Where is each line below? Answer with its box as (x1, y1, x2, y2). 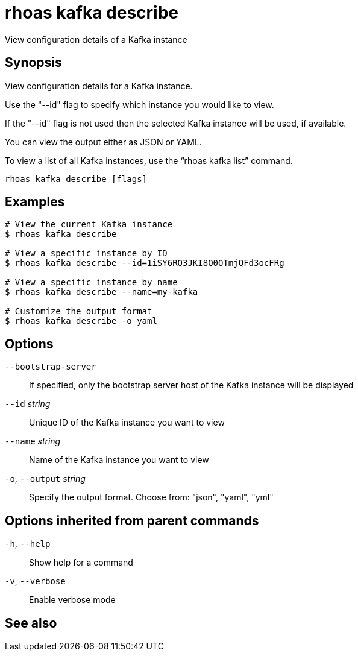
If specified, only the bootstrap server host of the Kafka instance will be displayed (29, 380, 354, 391)
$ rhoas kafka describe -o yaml (5, 316, 157, 326)
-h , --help (5, 538, 51, 549)
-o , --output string (5, 473, 86, 484)
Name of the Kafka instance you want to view (29, 455, 209, 465)
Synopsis (5, 55, 62, 71)
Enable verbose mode (29, 594, 116, 605)
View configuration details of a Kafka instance (5, 34, 187, 45)
